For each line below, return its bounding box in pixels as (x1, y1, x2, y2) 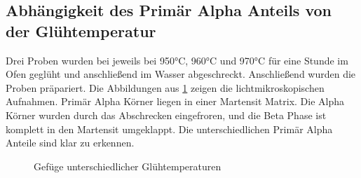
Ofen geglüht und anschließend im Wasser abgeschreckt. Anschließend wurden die (6, 67, 356, 81)
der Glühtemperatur (6, 20, 156, 41)
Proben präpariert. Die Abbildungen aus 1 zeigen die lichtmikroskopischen (6, 80, 325, 95)
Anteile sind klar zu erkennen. (6, 135, 135, 150)
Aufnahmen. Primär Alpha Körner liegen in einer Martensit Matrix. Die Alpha (6, 94, 345, 109)
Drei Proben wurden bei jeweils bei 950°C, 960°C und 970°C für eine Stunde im (6, 53, 348, 67)
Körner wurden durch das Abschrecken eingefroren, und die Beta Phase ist (6, 107, 327, 122)
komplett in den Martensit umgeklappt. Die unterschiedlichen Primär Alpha (6, 121, 333, 136)
